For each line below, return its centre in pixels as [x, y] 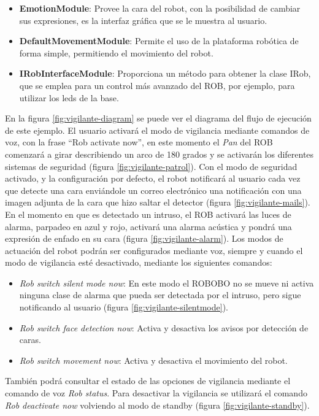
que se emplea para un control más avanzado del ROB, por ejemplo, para [157, 85]
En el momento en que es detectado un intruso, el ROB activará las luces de [148, 214]
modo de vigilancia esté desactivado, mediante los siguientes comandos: [139, 262]
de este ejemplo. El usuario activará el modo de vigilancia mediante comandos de [157, 130]
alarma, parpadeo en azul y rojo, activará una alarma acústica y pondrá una [148, 226]
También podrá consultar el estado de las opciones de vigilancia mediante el [148, 381]
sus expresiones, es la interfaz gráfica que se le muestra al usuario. [143, 20]
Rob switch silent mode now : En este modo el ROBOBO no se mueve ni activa [167, 283]
